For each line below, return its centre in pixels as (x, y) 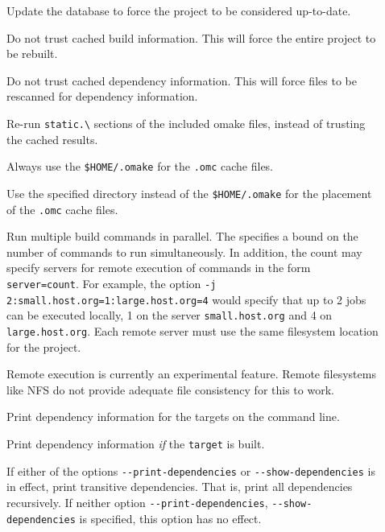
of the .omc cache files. (62, 209)
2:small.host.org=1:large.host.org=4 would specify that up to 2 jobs (186, 299)
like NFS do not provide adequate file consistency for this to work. (170, 389)
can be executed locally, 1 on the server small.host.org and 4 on (170, 315)
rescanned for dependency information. (102, 96)
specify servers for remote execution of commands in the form (159, 268)
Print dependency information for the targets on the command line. (173, 417)
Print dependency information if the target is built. (136, 443)
